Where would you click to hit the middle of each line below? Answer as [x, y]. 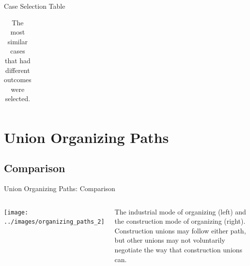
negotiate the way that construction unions [179, 249]
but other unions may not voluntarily [170, 240]
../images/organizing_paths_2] [54, 222]
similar [18, 41]
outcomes [18, 80]
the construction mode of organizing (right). [180, 221]
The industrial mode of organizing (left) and [180, 211]
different [18, 70]
